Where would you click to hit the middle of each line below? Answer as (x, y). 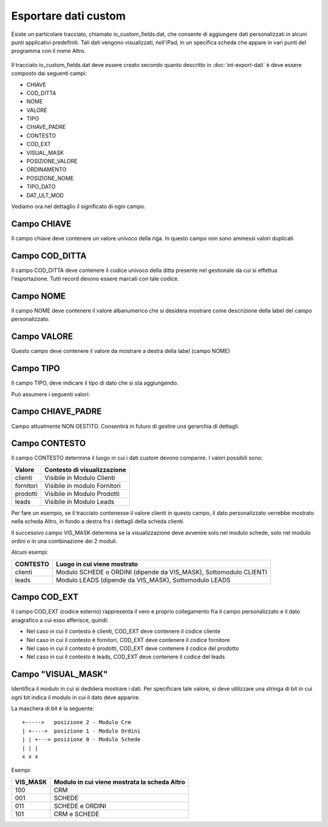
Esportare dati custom (68, 16)
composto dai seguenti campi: (49, 74)
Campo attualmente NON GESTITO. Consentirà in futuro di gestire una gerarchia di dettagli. (125, 426)
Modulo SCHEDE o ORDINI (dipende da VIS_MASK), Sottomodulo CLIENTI (161, 572)
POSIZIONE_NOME (50, 178)
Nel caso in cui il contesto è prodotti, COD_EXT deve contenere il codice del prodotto (133, 648)
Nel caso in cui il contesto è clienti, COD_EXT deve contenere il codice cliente (124, 631)
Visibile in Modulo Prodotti (82, 494)
